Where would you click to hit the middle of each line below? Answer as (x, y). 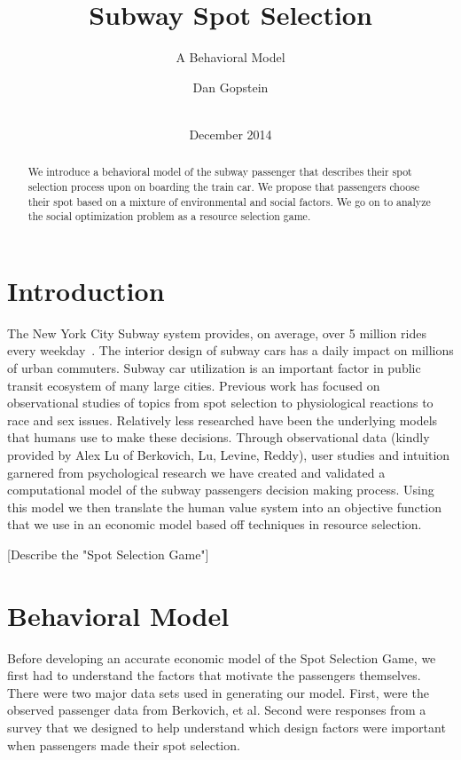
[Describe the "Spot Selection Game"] (108, 554)
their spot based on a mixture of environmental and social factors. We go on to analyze (229, 201)
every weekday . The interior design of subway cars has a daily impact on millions (230, 350)
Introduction (86, 290)
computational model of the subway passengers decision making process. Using (221, 490)
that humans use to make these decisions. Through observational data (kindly (219, 437)
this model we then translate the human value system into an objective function (224, 507)
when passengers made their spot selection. (124, 744)
